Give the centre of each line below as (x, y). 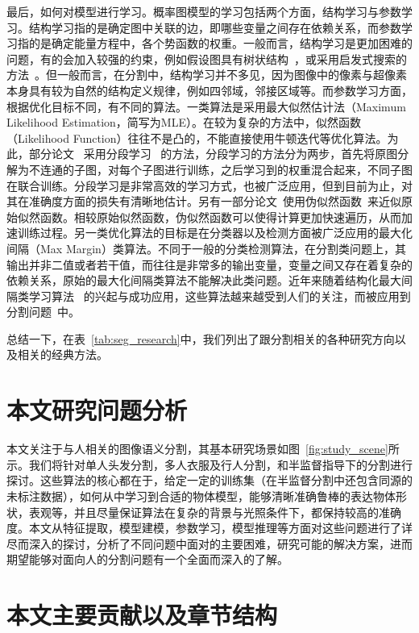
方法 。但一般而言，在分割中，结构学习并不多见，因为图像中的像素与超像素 (207, 75)
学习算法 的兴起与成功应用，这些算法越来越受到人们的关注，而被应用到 (220, 296)
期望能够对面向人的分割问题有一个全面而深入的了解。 (147, 559)
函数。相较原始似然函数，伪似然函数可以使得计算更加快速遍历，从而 (220, 217)
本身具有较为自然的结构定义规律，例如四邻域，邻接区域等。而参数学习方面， (209, 90)
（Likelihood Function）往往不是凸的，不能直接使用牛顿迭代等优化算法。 (197, 137)
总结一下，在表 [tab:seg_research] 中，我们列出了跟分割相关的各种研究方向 (201, 338)
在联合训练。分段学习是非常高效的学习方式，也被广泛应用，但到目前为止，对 (209, 185)
